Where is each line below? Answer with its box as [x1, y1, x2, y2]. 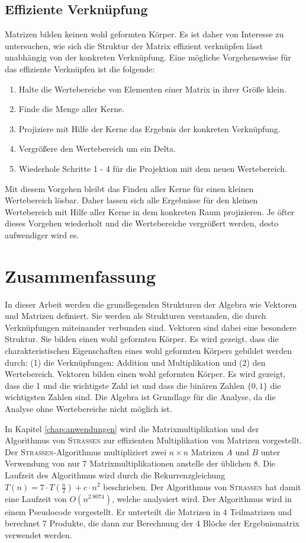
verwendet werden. [5, 528, 72, 541]
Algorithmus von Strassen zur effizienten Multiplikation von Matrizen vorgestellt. [5, 434, 302, 446]
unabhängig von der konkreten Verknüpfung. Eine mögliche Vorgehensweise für [5, 51, 291, 63]
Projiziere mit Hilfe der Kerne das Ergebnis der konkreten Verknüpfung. [18, 122, 281, 135]
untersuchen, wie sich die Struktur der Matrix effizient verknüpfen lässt [5, 39, 263, 52]
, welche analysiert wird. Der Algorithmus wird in [112, 492, 292, 504]
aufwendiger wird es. [5, 228, 79, 241]
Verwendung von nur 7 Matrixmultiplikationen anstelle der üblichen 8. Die [5, 457, 276, 469]
